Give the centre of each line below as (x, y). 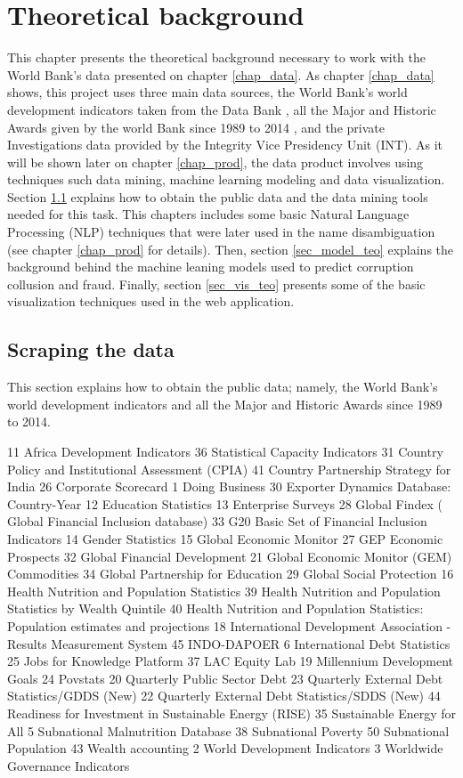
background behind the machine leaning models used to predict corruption (211, 267)
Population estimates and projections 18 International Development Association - (229, 625)
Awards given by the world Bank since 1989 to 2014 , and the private (196, 127)
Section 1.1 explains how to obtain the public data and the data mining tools (218, 196)
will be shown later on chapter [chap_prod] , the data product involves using (215, 162)
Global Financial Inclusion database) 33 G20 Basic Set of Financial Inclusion (217, 521)
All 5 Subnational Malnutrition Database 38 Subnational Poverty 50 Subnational (228, 730)
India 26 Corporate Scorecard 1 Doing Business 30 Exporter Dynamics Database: (229, 486)
